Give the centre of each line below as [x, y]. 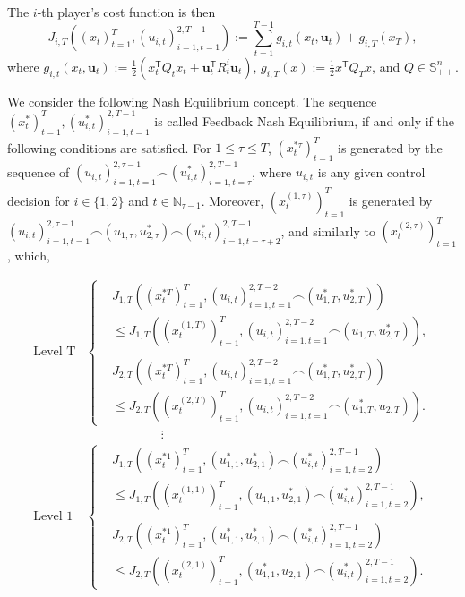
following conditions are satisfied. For [109, 147]
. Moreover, [232, 200]
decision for [39, 200]
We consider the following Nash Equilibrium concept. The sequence [192, 101]
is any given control [371, 171]
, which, [29, 255]
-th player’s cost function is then [126, 12]
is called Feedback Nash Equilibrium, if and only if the [304, 120]
